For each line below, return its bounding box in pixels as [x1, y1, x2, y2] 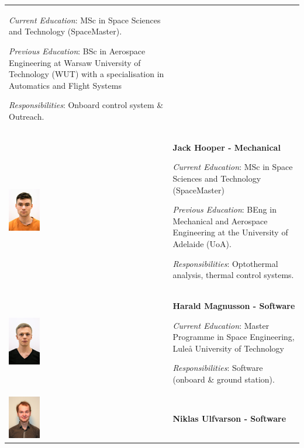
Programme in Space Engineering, [172, 331, 295, 343]
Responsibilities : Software [172, 362, 263, 374]
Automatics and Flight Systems [9, 79, 122, 91]
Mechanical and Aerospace [172, 214, 268, 227]
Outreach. [9, 110, 44, 122]
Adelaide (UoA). [172, 237, 232, 249]
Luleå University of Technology [172, 342, 284, 354]
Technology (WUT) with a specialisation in [9, 68, 164, 80]
